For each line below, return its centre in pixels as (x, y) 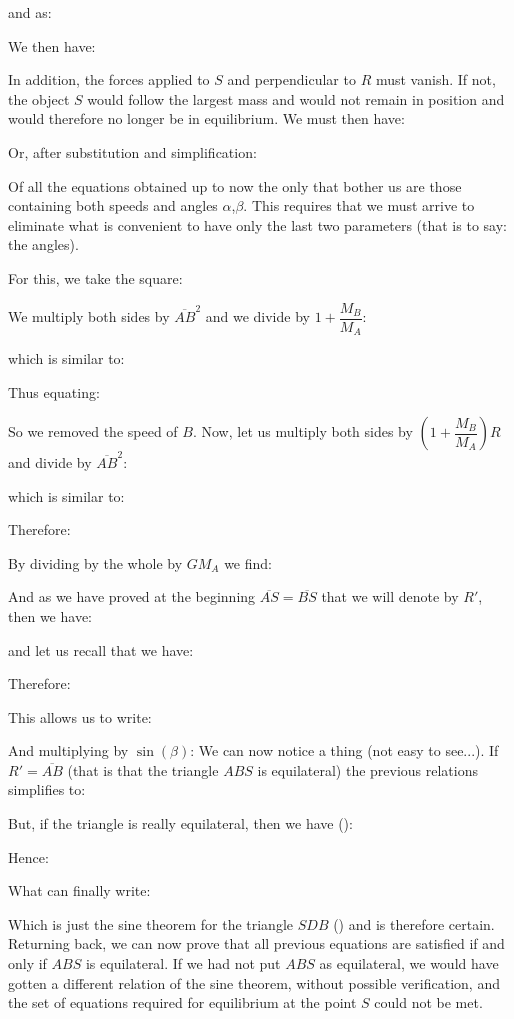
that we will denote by (390, 596)
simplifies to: (47, 789)
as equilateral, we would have (409, 963)
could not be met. (428, 1002)
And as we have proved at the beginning (132, 596)
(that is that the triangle (143, 769)
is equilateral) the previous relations (368, 769)
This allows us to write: (80, 716)
